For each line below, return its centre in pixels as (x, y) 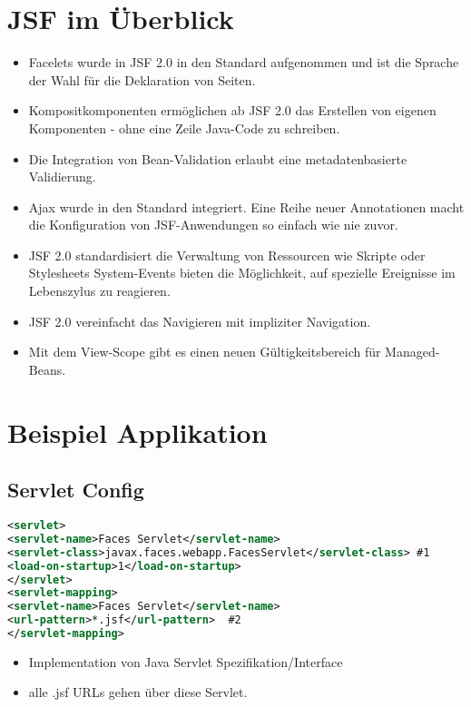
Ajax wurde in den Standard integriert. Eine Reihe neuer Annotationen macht (246, 206)
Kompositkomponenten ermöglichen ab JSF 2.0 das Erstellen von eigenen (232, 110)
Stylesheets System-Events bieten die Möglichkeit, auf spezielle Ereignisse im (242, 273)
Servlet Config (76, 490)
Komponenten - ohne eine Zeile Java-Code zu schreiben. (184, 128)
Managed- (412, 352)
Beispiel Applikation (137, 432)
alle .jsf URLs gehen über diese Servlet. (138, 692)
